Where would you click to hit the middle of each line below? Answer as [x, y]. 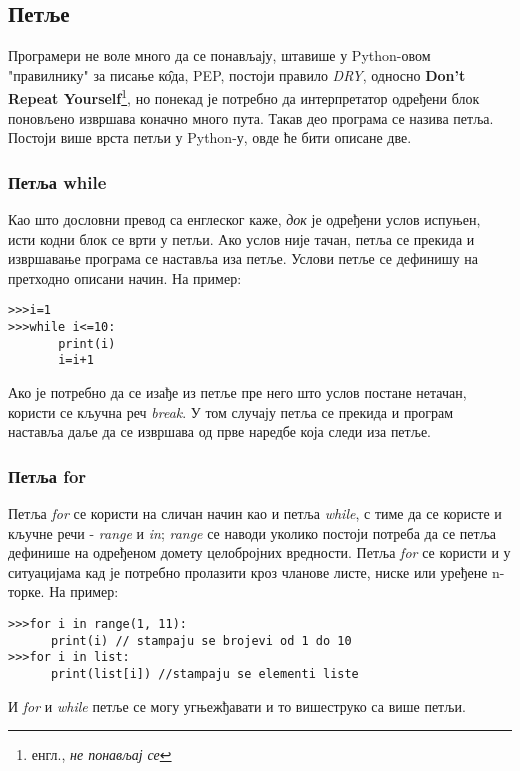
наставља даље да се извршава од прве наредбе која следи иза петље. [219, 431]
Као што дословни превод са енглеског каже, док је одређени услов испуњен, [244, 219]
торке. [26, 591]
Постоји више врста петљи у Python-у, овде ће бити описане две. [210, 137]
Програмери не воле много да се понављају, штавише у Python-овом [219, 55]
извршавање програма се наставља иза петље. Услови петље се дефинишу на [243, 258]
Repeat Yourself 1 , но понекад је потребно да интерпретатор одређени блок [244, 97]
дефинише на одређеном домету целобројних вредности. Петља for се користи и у [259, 552]
